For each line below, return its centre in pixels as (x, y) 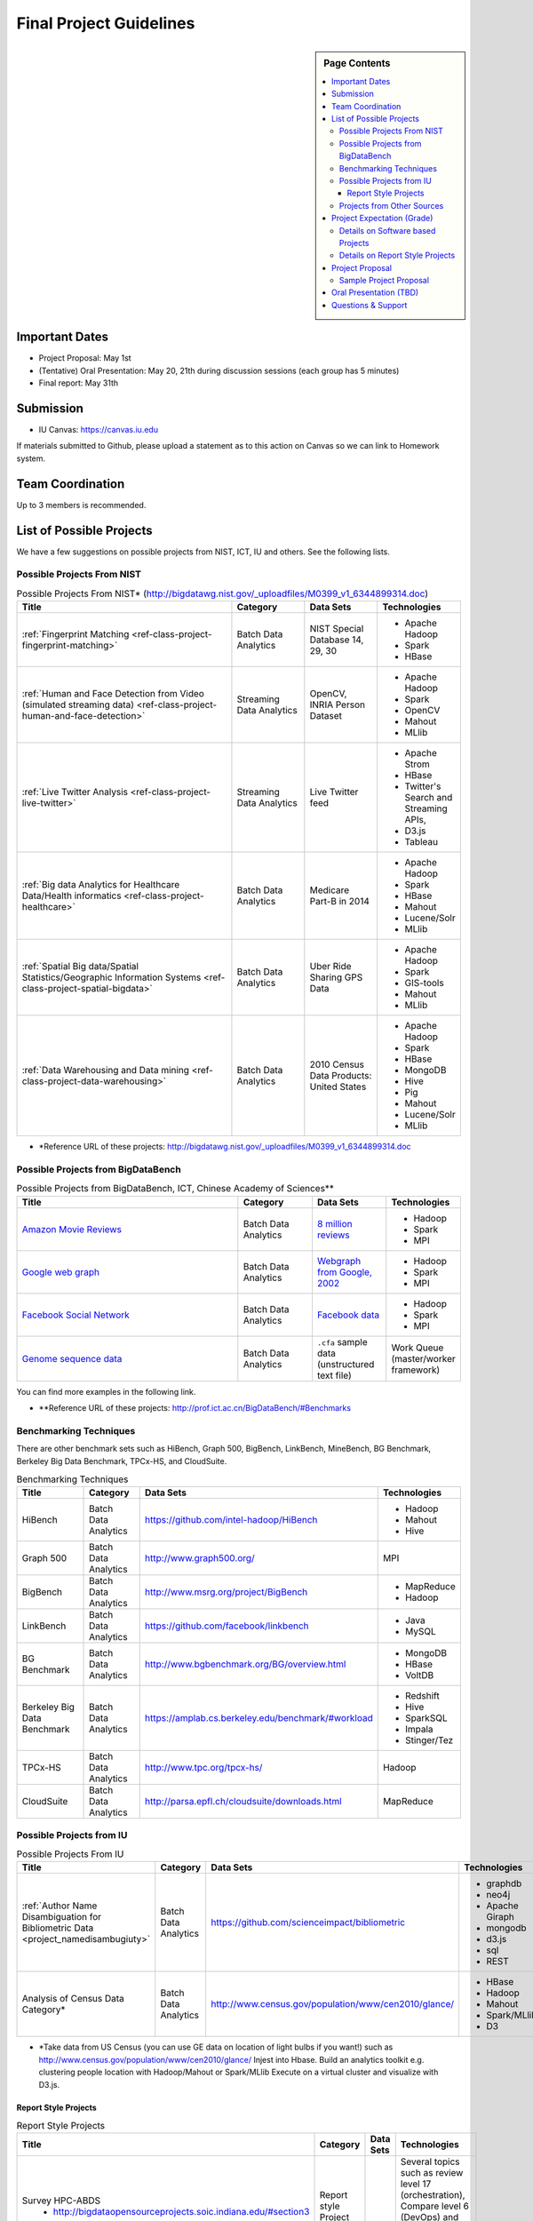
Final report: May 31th (79, 383)
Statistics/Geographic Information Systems (111, 977)
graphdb (504, 1883)
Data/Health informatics (72, 896)
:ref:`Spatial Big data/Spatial (80, 967)
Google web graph (60, 1272)
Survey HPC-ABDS (61, 2201)
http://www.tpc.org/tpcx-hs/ (204, 1768)
